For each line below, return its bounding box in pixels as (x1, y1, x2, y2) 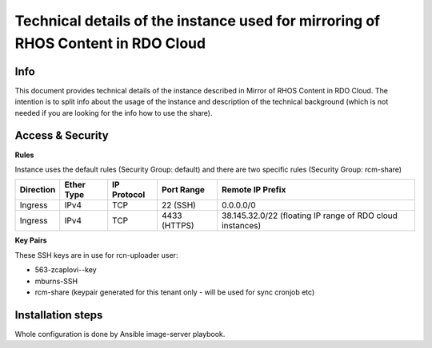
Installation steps (14, 308, 103, 322)
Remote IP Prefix (221, 184, 286, 196)
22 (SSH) (161, 200, 196, 211)
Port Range (161, 184, 206, 196)
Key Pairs (14, 235, 47, 245)
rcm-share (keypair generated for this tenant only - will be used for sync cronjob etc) (34, 287, 315, 297)
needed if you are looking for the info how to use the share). (14, 108, 213, 117)
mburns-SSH (34, 276, 78, 286)
